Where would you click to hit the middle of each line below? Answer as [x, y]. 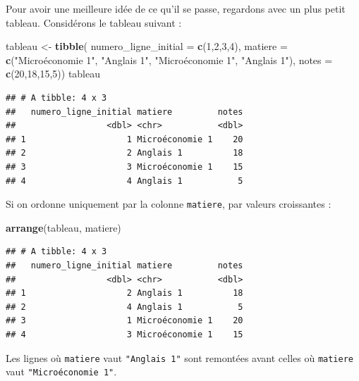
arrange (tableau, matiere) [63, 227]
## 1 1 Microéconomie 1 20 [124, 139]
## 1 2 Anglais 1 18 [124, 293]
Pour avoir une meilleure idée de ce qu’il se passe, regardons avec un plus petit [176, 8]
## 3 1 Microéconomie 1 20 [124, 321]
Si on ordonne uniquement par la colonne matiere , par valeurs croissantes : [169, 204]
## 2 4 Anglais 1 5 [124, 307]
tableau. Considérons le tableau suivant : [94, 22]
